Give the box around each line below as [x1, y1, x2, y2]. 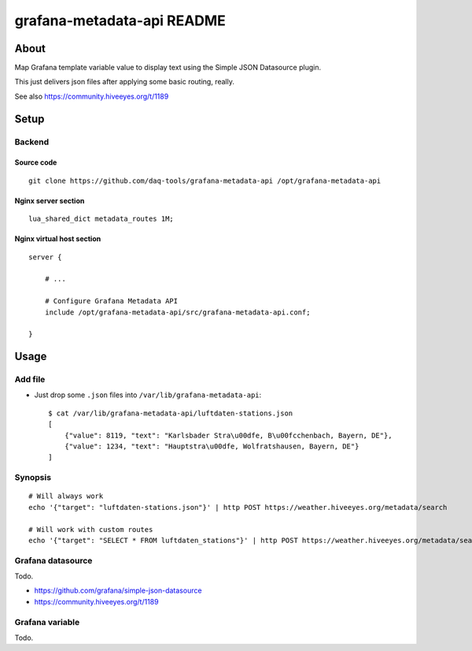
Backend [14, 136, 50, 147]
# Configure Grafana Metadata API [44, 296, 179, 306]
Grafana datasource [14, 555, 93, 566]
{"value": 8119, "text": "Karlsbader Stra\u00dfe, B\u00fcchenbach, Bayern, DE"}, [64, 430, 393, 440]
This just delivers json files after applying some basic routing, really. [14, 77, 235, 87]
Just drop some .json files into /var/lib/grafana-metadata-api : [34, 390, 262, 400]
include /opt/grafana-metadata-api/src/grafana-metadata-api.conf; [44, 307, 311, 317]
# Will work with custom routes [28, 525, 153, 534]
